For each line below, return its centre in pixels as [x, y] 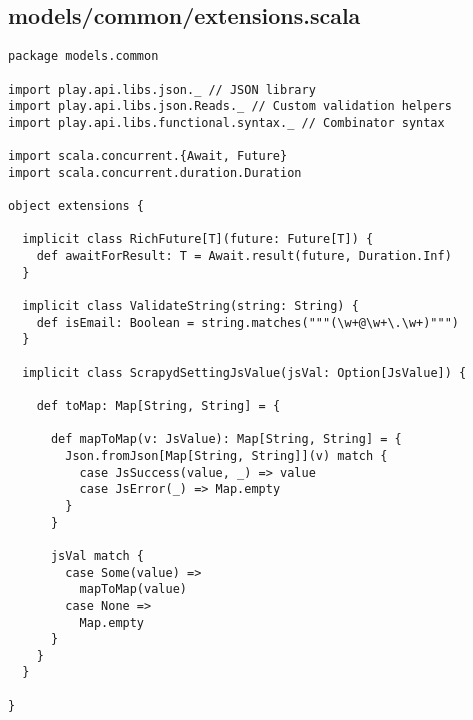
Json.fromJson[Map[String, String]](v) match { [226, 455]
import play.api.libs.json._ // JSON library [162, 89]
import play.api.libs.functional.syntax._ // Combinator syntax [226, 122]
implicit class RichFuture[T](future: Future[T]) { [198, 239]
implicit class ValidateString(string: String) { [190, 306]
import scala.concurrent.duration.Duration [155, 172]
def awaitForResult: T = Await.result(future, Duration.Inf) [244, 256]
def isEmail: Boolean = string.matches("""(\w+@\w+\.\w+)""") [248, 322]
